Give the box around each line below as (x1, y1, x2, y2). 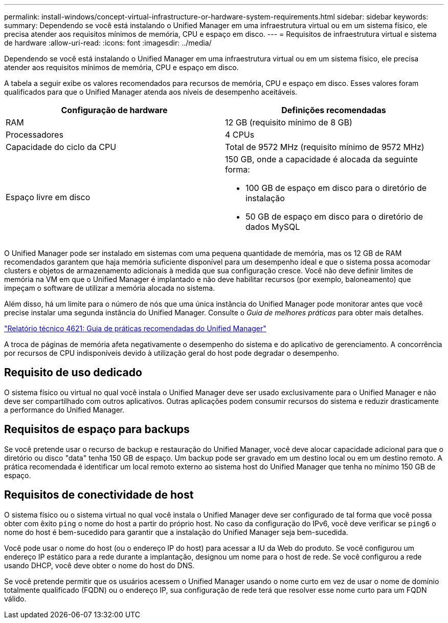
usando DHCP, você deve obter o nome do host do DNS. (4, 561, 195, 570)
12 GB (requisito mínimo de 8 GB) (225, 117, 352, 127)
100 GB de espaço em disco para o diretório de (245, 183, 427, 193)
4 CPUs (225, 130, 255, 140)
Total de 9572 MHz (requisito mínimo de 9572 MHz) (225, 142, 424, 152)
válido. (4, 594, 27, 603)
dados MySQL (245, 222, 300, 232)
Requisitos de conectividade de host (4, 488, 194, 502)
